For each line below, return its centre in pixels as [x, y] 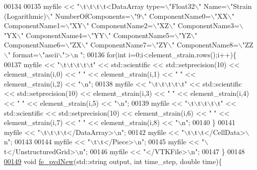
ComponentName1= [35, 25]
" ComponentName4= [54, 35]
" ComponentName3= [206, 25]
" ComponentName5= [142, 35]
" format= [23, 54]
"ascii [50, 54]
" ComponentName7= [119, 45]
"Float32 [182, 6]
